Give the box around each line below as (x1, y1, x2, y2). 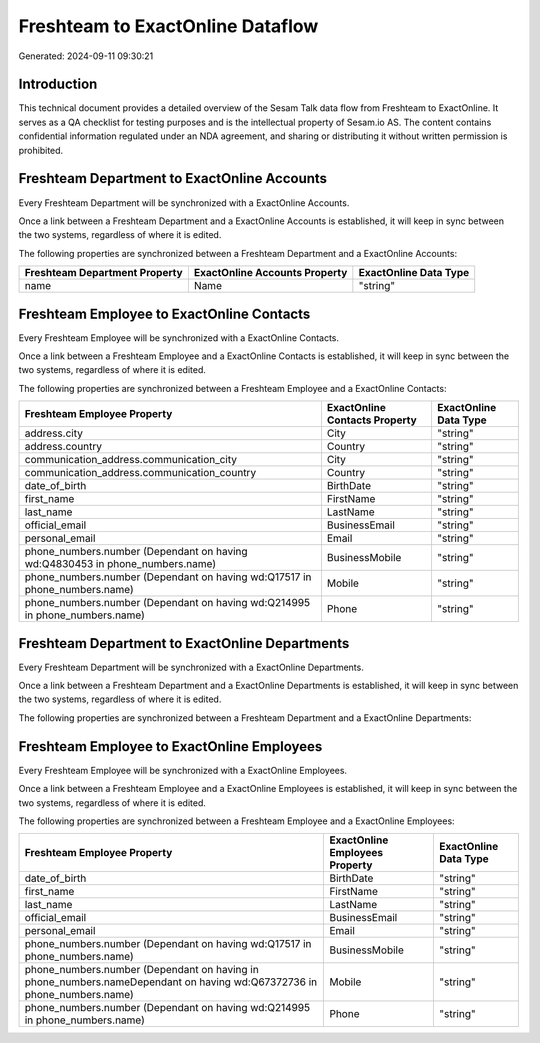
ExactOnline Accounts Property (193, 266, 348, 280)
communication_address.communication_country (24, 466, 257, 480)
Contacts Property (326, 413, 417, 427)
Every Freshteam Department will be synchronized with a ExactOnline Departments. (18, 661, 364, 673)
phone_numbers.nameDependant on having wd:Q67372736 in (24, 975, 318, 989)
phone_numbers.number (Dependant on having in (24, 963, 259, 977)
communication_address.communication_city (24, 453, 238, 467)
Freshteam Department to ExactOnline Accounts (18, 170, 328, 187)
